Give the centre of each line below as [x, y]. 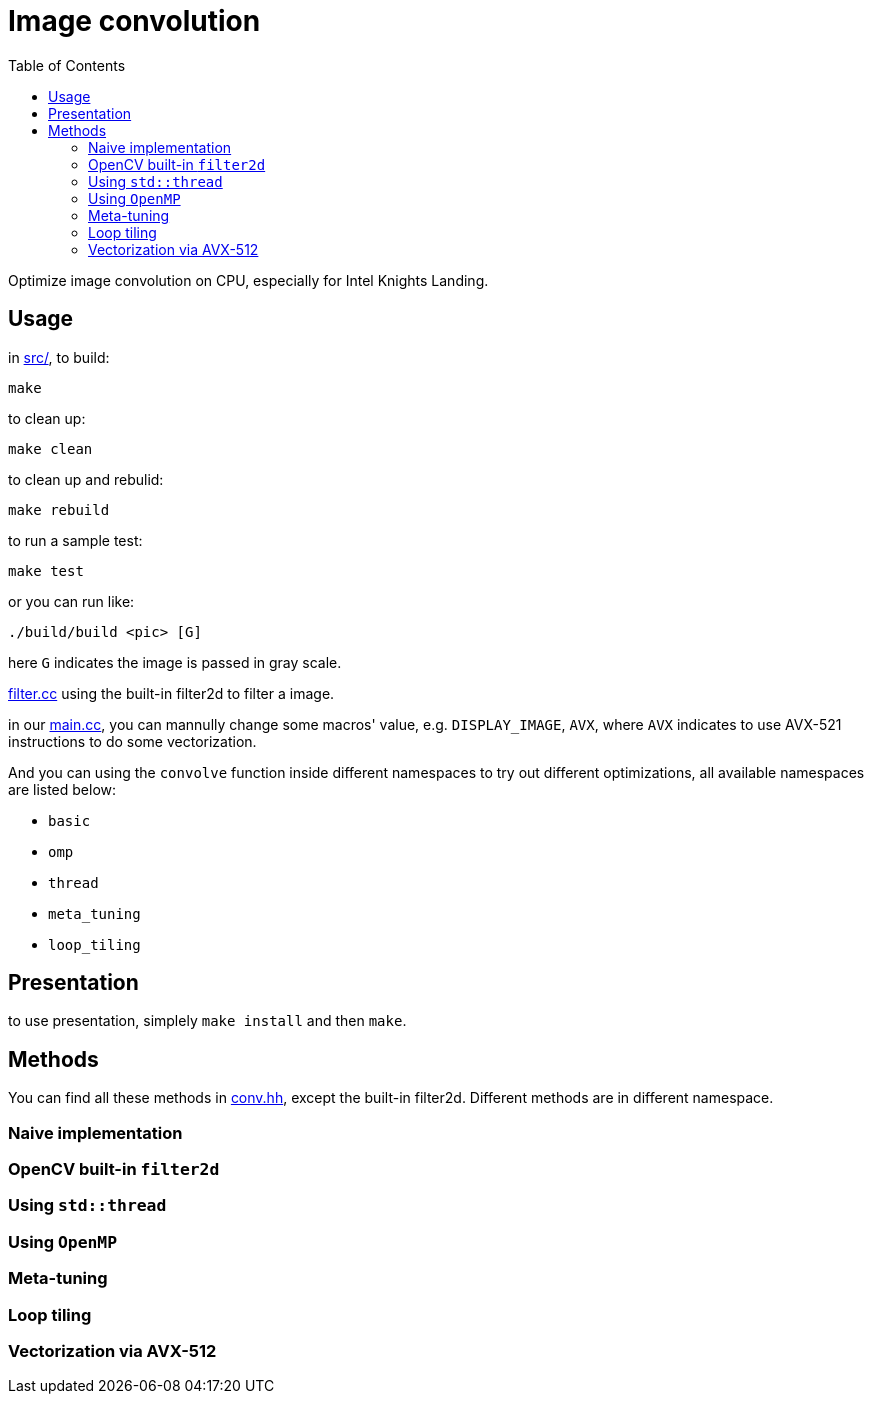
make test [46, 570]
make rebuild [59, 509]
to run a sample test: [75, 540]
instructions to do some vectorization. [132, 741]
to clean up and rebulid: [86, 479]
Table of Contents [67, 65]
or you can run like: [71, 601]
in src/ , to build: [59, 357]
